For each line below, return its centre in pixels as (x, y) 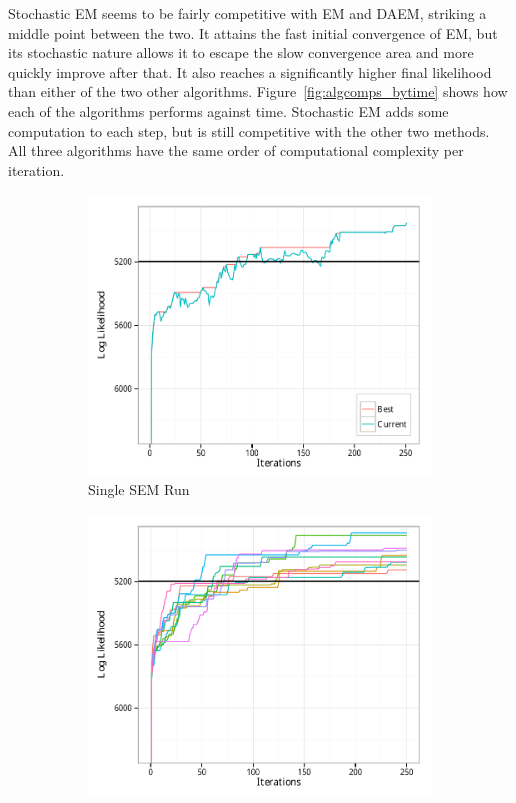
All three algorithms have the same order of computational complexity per (236, 150)
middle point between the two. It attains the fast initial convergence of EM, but (253, 32)
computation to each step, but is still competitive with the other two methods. (249, 130)
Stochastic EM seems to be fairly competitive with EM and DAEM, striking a (247, 13)
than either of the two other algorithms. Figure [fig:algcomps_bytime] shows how (258, 91)
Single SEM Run (139, 489)
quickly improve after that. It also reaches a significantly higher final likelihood (250, 71)
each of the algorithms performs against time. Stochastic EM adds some (228, 110)
